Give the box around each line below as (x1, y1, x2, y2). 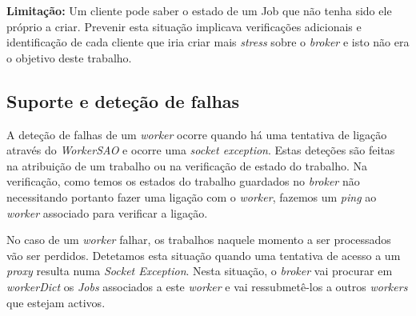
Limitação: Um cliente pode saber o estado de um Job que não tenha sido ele (6, 2, 392, 18)
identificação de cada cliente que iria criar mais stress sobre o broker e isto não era (6, 34, 410, 50)
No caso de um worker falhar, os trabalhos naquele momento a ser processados (6, 231, 391, 248)
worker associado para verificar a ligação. (6, 204, 208, 221)
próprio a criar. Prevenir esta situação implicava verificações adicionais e (6, 18, 362, 34)
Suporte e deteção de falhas (6, 88, 240, 113)
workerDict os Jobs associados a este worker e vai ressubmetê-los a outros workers (6, 278, 408, 294)
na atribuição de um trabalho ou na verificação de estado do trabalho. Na (6, 157, 367, 174)
